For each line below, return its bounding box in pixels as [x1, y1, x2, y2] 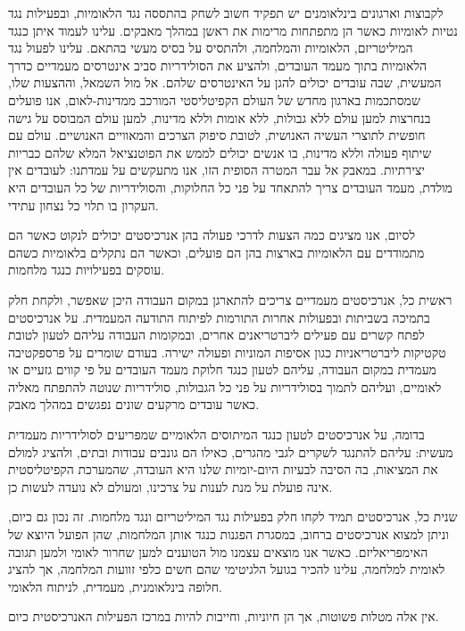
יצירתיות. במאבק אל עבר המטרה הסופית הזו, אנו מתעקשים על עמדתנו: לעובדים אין [8, 160, 425, 179]
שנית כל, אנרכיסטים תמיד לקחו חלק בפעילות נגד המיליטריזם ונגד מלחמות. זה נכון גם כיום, [8, 507, 458, 526]
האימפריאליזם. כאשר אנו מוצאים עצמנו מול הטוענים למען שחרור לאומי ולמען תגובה [8, 542, 428, 561]
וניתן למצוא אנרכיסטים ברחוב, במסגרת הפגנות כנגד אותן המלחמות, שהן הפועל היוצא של [8, 525, 449, 544]
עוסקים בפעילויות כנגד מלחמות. [8, 260, 165, 279]
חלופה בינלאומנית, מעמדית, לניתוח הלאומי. [8, 577, 222, 595]
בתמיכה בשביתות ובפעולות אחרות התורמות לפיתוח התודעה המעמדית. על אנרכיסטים [8, 307, 430, 326]
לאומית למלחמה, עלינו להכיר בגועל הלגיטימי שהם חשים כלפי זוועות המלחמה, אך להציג [8, 560, 445, 578]
